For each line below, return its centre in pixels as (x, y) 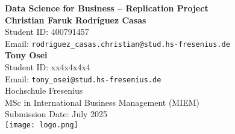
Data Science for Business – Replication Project (107, 8)
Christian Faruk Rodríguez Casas (76, 20)
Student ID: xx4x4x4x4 (48, 67)
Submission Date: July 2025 (56, 114)
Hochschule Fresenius (44, 90)
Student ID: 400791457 (47, 32)
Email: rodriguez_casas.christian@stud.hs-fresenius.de (117, 43)
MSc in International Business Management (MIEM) (102, 102)
